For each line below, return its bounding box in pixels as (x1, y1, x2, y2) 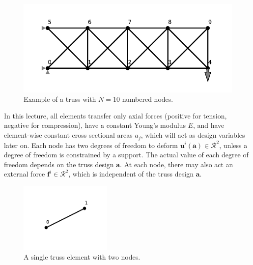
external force (4, 169, 45, 179)
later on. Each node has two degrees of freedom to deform (4, 140, 178, 150)
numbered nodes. (122, 94, 173, 104)
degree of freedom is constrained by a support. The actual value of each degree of (4, 149, 249, 160)
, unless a (219, 140, 248, 150)
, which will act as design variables (141, 130, 245, 140)
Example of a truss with (24, 94, 96, 104)
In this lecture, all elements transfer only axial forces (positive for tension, (4, 110, 227, 120)
